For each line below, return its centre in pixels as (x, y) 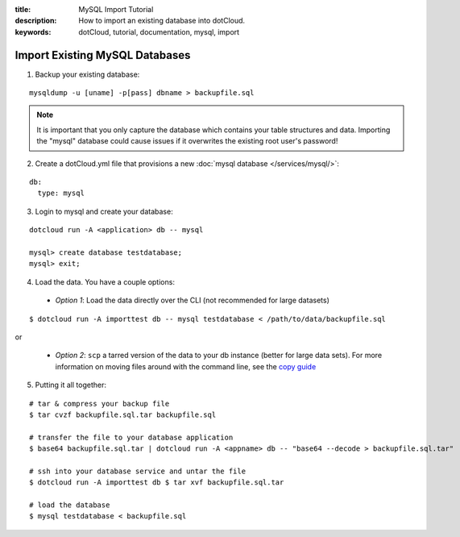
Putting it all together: (70, 385)
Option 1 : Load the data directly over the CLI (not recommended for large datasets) (192, 300)
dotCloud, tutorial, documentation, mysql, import (159, 31)
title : (23, 9)
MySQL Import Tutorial (116, 9)
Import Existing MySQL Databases (103, 55)
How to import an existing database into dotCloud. (162, 21)
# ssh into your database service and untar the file (137, 471)
